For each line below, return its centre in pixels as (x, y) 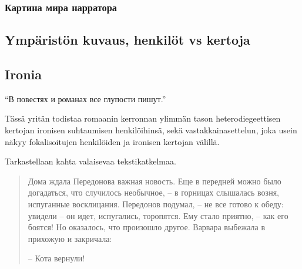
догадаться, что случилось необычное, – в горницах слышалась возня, (153, 192)
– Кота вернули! (56, 258)
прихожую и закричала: (70, 238)
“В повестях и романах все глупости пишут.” (85, 98)
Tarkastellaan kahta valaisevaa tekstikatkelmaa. (90, 161)
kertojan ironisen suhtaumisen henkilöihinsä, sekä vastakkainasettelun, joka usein (151, 130)
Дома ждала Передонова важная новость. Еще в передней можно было (155, 181)
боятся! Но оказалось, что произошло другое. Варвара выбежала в (147, 227)
